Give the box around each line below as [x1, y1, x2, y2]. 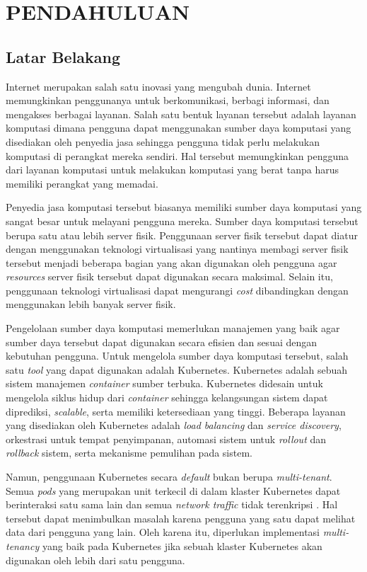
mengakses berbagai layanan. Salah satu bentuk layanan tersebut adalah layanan [6, 106, 356, 121]
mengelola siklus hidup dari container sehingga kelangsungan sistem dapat [6, 390, 328, 405]
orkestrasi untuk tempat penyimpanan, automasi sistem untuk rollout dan [6, 431, 327, 446]
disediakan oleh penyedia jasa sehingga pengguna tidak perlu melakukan [6, 134, 320, 149]
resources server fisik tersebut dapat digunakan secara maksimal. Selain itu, [6, 269, 333, 284]
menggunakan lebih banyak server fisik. [6, 297, 176, 311]
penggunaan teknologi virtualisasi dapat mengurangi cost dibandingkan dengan [6, 282, 349, 297]
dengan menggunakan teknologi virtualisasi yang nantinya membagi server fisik [6, 241, 349, 256]
